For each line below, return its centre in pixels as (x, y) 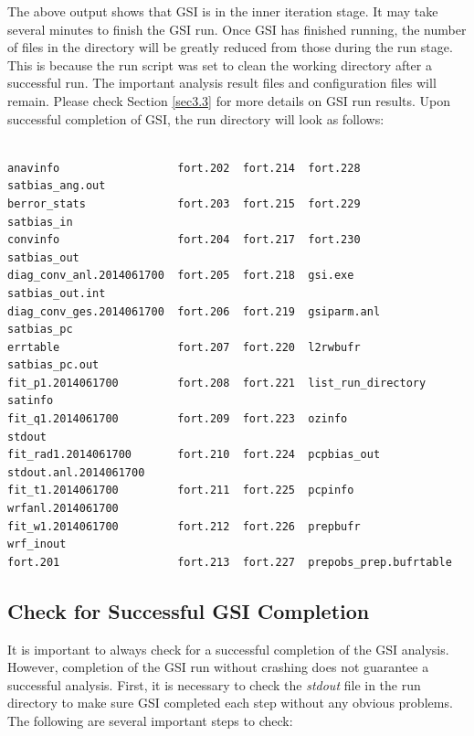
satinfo (31, 401)
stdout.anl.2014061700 (76, 472)
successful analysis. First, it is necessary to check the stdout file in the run (214, 684)
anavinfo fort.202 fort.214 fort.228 (184, 168)
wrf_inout (37, 544)
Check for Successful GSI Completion (189, 610)
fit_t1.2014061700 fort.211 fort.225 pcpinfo (181, 491)
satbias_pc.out (53, 365)
